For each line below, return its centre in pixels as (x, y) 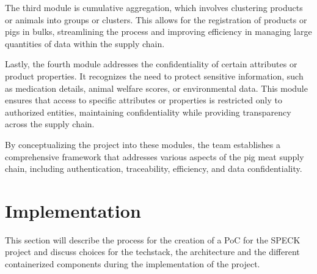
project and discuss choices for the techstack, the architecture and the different (152, 252)
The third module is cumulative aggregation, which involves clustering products (154, 7)
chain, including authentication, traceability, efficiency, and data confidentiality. (154, 168)
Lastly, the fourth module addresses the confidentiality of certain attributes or (151, 64)
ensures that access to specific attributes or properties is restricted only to (144, 100)
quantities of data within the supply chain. (85, 43)
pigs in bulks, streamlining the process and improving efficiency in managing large (158, 31)
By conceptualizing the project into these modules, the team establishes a (143, 144)
